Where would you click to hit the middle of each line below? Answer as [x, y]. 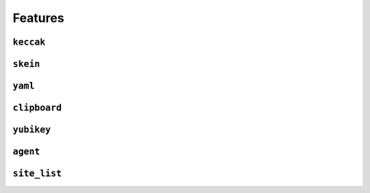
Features [38, 18]
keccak [29, 42]
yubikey [32, 130]
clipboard [37, 108]
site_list [37, 174]
